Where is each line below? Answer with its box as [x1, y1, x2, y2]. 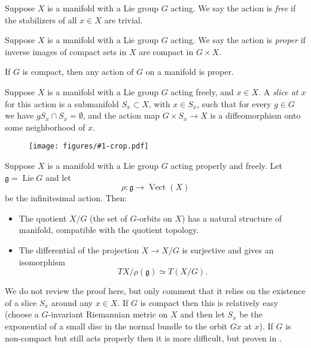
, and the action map [83, 109, 160, 122]
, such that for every [197, 97, 272, 110]
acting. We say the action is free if [170, 2, 296, 14]
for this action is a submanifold [5, 97, 119, 110]
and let [45, 171, 71, 183]
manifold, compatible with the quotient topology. [19, 223, 199, 236]
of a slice [5, 296, 37, 308]
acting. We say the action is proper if [170, 34, 306, 46]
